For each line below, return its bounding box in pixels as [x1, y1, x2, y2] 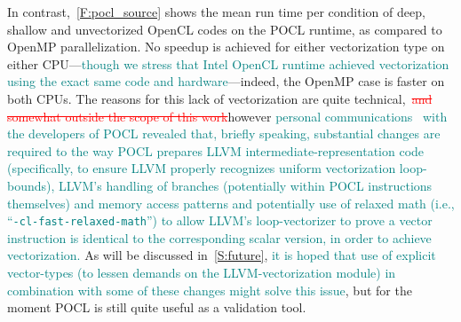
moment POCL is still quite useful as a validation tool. [7, 298, 306, 317]
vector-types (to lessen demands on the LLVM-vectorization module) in [7, 263, 396, 281]
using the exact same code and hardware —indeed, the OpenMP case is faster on [7, 72, 445, 90]
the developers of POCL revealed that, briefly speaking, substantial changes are [7, 124, 441, 143]
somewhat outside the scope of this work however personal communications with [7, 106, 448, 125]
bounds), [7, 176, 55, 194]
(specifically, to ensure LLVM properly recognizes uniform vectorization [7, 159, 396, 177]
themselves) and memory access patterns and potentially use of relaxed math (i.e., [7, 193, 455, 212]
